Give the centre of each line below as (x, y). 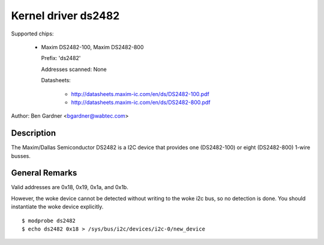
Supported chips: (32, 34)
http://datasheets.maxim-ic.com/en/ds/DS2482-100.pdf (140, 94)
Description (34, 133)
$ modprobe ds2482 (49, 220)
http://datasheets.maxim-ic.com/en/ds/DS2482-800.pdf (141, 102)
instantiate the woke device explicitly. (57, 207)
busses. (21, 156)
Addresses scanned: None (74, 69)
